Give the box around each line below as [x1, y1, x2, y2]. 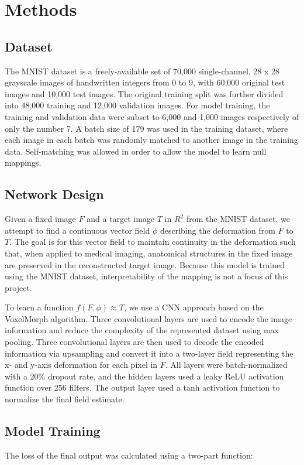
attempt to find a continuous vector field [5, 224, 150, 236]
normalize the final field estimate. [5, 393, 125, 405]
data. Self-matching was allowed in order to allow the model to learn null [5, 145, 267, 157]
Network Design [5, 185, 104, 203]
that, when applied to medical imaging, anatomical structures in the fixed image [5, 247, 293, 259]
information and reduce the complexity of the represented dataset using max [5, 324, 279, 336]
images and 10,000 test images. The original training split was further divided [5, 87, 284, 100]
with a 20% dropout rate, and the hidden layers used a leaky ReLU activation [5, 370, 284, 382]
